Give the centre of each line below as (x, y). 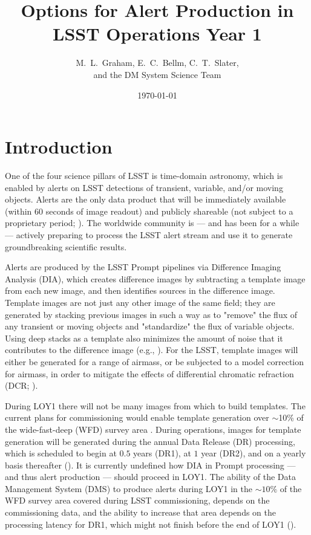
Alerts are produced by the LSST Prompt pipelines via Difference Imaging (143, 267)
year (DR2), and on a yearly (254, 453)
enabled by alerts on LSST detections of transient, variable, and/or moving (144, 187)
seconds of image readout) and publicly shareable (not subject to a (169, 211)
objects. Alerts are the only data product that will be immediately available (146, 199)
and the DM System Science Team (157, 74)
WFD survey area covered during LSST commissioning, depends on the (137, 500)
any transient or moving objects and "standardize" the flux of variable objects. (150, 326)
